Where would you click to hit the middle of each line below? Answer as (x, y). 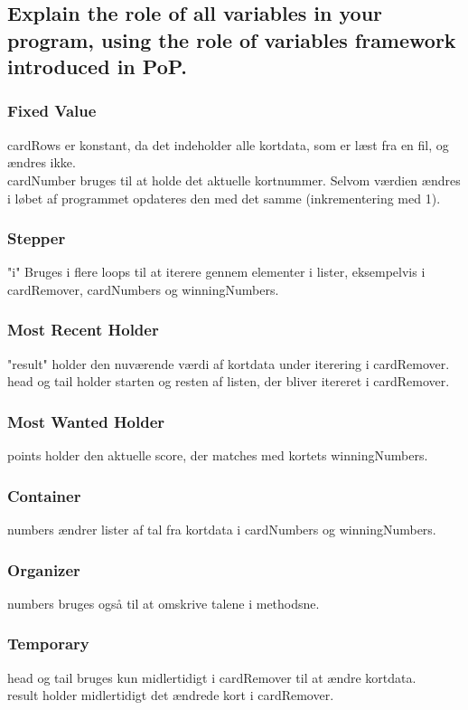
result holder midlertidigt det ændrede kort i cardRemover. (171, 695)
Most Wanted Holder (86, 421)
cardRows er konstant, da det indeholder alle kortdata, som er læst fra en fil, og (228, 144)
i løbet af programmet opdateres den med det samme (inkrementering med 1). (224, 198)
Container (44, 495)
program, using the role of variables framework (232, 39)
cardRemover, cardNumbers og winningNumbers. (143, 289)
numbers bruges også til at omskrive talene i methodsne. (164, 603)
